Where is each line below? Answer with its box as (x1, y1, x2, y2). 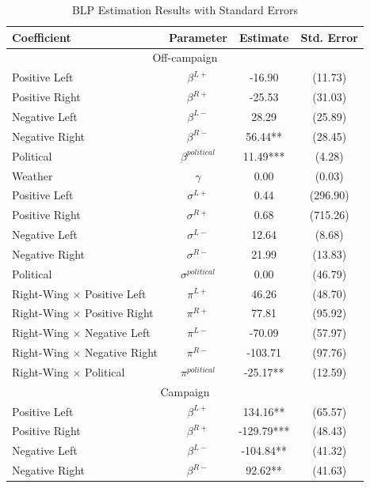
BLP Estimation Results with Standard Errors (71, 2, 299, 17)
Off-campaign (152, 49, 218, 66)
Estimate (238, 28, 289, 45)
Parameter (168, 28, 227, 45)
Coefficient (12, 28, 71, 45)
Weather (12, 167, 53, 183)
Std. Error (300, 28, 358, 45)
